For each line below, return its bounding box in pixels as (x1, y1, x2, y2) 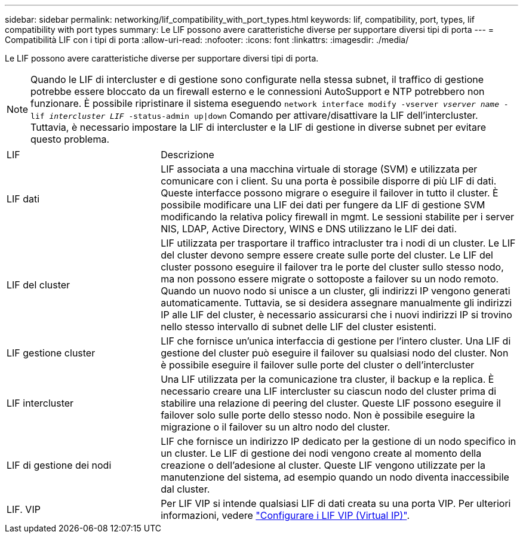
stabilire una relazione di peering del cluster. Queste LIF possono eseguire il (161, 397, 501, 409)
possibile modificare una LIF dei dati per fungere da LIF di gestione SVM (161, 199, 485, 211)
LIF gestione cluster (7, 347, 96, 359)
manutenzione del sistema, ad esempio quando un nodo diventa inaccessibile (161, 471, 509, 483)
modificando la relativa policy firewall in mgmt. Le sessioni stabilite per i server (161, 211, 515, 223)
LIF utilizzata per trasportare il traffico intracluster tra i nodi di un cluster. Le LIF (161, 237, 516, 249)
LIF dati (7, 193, 40, 205)
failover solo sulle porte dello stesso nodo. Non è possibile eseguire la (161, 409, 475, 421)
